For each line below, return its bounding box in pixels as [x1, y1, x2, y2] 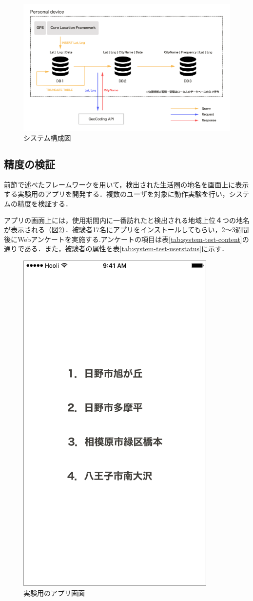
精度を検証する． [17, 199, 72, 209]
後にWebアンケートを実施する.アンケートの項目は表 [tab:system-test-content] [4, 234, 242, 244]
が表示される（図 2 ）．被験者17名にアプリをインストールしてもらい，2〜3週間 [4, 224, 249, 235]
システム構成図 [23, 133, 71, 143]
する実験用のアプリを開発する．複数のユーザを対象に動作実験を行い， [4, 189, 229, 199]
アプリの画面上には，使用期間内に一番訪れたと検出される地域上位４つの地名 [4, 215, 250, 225]
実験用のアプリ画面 [23, 587, 85, 598]
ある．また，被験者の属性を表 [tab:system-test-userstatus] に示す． [24, 243, 229, 254]
